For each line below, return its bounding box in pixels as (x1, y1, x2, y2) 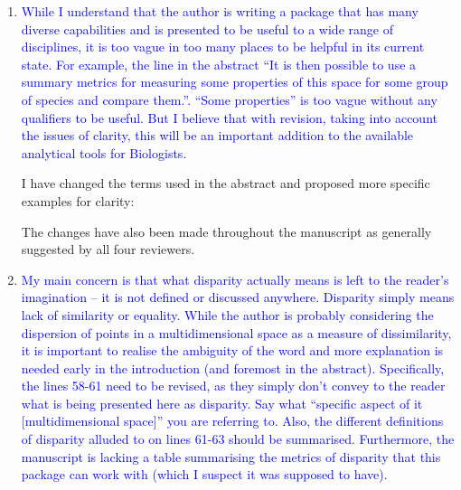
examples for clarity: (21, 191, 135, 210)
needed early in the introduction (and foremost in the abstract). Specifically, (21, 358, 445, 377)
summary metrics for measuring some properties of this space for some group (21, 72, 448, 91)
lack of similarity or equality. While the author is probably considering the (21, 305, 434, 324)
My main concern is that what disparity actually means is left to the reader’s (21, 269, 449, 288)
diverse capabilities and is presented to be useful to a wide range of (21, 19, 393, 38)
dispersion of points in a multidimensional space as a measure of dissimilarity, (21, 323, 452, 342)
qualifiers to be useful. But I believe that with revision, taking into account (21, 108, 437, 127)
